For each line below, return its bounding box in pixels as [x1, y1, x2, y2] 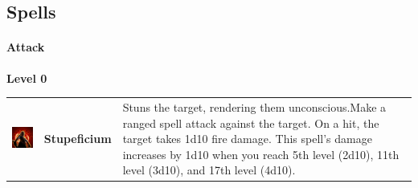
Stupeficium [43, 130, 112, 147]
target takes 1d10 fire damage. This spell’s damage [122, 130, 372, 147]
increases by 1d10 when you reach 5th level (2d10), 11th [122, 145, 400, 162]
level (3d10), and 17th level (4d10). [122, 161, 296, 178]
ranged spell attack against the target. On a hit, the [122, 114, 379, 131]
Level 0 [6, 69, 47, 86]
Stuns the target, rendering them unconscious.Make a [122, 98, 387, 115]
